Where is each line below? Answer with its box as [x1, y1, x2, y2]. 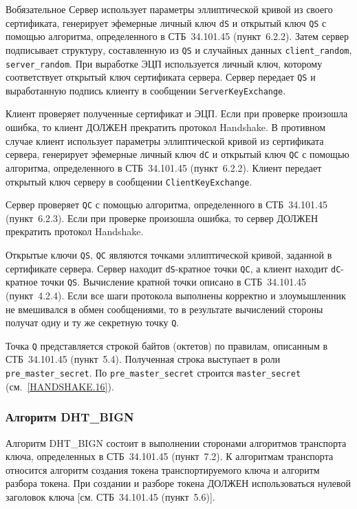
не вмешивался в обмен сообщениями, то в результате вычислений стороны [6, 301, 323, 316]
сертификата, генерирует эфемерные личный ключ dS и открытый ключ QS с [6, 15, 327, 30]
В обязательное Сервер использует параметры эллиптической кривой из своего [6, 2, 333, 16]
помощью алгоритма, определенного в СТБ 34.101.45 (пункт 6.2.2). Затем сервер [6, 29, 349, 43]
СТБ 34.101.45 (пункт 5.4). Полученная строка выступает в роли [6, 352, 281, 366]
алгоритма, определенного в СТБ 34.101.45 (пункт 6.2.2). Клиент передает [6, 160, 322, 174]
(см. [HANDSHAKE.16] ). [6, 379, 114, 393]
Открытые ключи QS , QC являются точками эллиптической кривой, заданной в [6, 248, 332, 261]
